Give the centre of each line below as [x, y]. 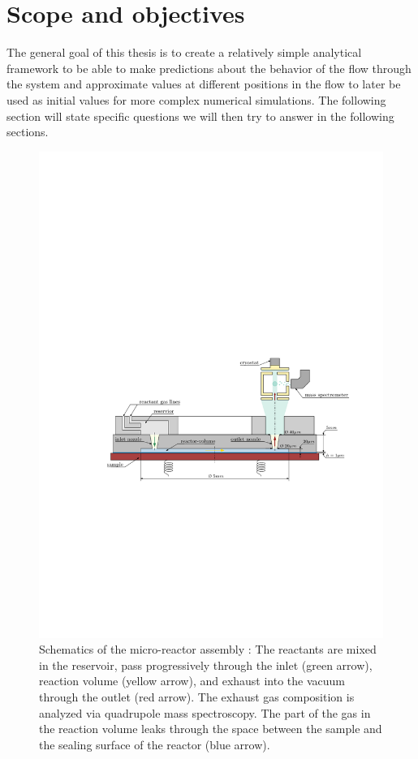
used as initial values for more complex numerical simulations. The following [196, 99]
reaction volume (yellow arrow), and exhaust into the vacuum [192, 681]
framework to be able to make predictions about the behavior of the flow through [209, 68]
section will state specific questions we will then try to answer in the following [200, 116]
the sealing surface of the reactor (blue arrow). [155, 744]
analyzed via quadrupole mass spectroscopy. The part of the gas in [205, 712]
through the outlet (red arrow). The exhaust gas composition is [197, 696]
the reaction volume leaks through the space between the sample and [211, 729]
